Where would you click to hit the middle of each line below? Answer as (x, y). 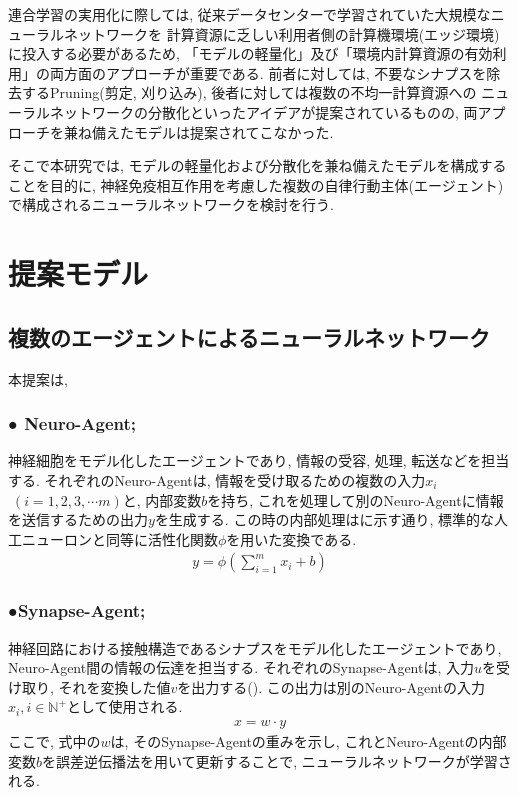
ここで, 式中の (54, 740)
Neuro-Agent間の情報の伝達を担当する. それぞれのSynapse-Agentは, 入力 (241, 667)
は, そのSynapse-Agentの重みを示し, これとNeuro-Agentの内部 (308, 740)
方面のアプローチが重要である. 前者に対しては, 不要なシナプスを (275, 72)
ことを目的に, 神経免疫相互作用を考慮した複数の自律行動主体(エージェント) (256, 184)
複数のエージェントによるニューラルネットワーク (249, 336)
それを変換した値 (114, 686)
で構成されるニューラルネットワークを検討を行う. (171, 204)
